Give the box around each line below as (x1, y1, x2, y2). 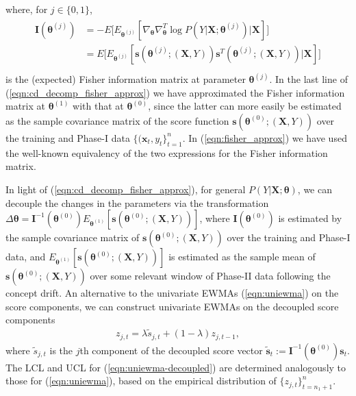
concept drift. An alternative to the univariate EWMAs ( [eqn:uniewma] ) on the (5, 286, 339, 300)
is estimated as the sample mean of (168, 249, 316, 264)
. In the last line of (269, 72, 348, 86)
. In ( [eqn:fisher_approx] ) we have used (182, 130, 347, 145)
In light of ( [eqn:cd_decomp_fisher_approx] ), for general (5, 182, 246, 196)
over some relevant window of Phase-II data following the (90, 269, 331, 283)
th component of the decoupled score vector (79, 343, 263, 357)
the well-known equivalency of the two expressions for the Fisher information (5, 145, 328, 160)
